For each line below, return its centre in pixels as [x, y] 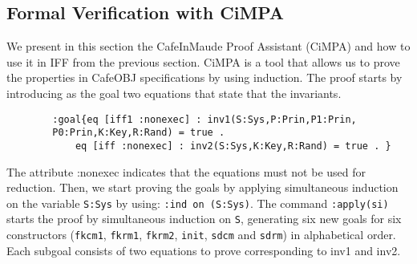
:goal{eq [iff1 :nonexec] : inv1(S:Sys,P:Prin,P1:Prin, [204, 119]
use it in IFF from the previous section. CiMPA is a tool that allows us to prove [203, 61]
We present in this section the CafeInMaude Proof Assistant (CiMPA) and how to [208, 46]
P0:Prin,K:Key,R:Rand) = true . [139, 133]
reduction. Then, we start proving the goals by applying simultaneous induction [202, 187]
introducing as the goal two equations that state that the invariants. [174, 93]
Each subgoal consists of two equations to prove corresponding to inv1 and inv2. [204, 250]
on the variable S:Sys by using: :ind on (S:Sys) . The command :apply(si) [198, 203]
